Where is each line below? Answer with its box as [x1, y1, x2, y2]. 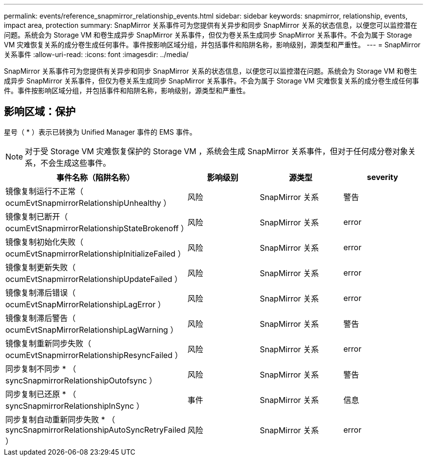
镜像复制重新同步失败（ [5, 338, 92, 348]
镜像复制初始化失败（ [5, 237, 84, 247]
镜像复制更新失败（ [5, 262, 76, 272]
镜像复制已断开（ [5, 211, 68, 221]
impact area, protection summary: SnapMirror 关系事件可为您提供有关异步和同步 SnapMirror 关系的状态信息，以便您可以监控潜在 [4, 21, 417, 29]
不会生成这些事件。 [40, 158, 111, 168]
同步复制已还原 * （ [5, 389, 77, 399]
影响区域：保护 [4, 105, 76, 118]
